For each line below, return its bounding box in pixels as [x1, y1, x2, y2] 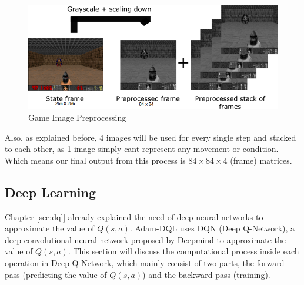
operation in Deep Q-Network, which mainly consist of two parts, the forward [5, 257, 285, 269]
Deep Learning [5, 183, 96, 201]
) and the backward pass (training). [142, 268, 270, 280]
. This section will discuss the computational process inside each [68, 245, 299, 257]
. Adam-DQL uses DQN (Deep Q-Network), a [129, 222, 295, 234]
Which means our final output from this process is [5, 154, 186, 166]
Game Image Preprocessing [28, 111, 126, 124]
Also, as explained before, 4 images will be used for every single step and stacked [5, 131, 296, 143]
